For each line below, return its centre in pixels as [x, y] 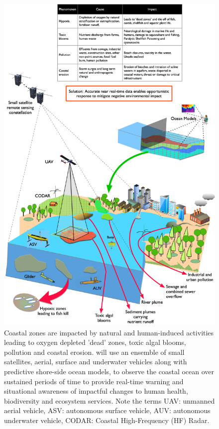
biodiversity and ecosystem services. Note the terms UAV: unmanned [109, 400]
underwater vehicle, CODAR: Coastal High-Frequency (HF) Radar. [107, 420]
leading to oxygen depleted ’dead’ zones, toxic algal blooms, [95, 342]
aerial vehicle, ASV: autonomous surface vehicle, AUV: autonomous [107, 410]
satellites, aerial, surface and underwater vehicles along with [96, 362]
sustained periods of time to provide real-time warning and [94, 381]
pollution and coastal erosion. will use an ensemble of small [94, 352]
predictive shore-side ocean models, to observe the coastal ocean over [109, 372]
